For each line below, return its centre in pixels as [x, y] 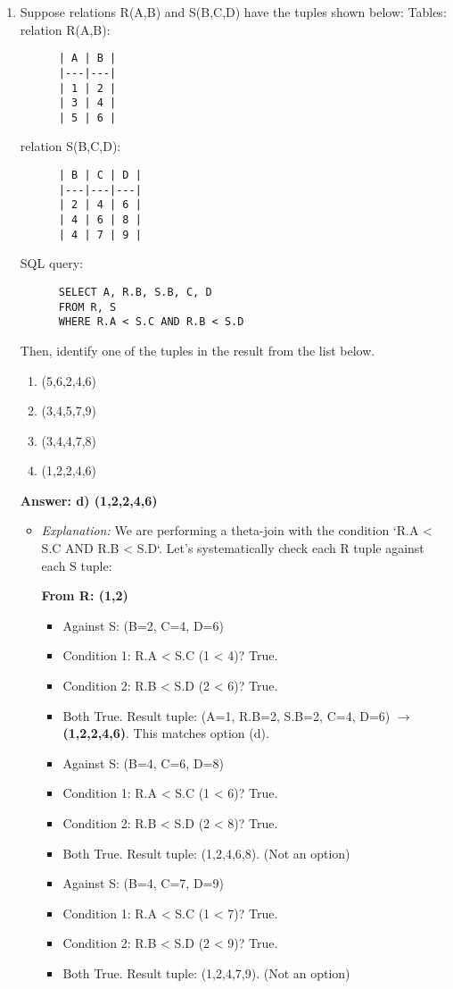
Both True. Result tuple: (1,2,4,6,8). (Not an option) [206, 853]
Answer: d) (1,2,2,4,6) [89, 500]
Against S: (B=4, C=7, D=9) [143, 883]
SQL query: [52, 263]
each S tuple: [77, 565]
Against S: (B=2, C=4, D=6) [143, 625]
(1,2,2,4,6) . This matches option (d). [166, 733]
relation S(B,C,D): [70, 146]
